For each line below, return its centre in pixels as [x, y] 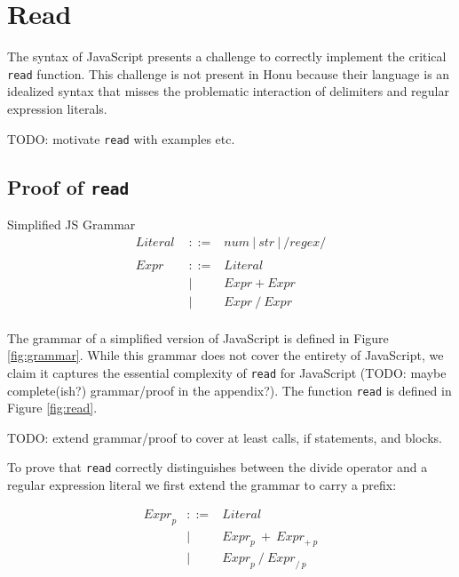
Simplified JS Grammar [71, 224]
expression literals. [57, 108]
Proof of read [68, 186]
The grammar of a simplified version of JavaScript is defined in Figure [198, 337]
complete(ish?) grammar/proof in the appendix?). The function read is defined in [229, 390]
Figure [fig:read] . [52, 408]
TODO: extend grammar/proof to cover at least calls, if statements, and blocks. [225, 437]
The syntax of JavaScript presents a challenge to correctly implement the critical [227, 56]
